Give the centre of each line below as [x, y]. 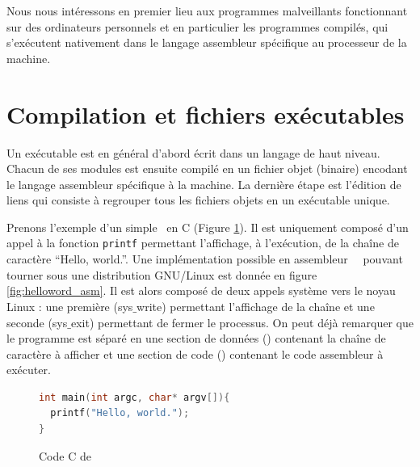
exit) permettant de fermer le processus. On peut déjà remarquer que [242, 322]
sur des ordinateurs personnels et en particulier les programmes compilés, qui [197, 26]
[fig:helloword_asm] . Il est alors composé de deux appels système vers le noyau [201, 290]
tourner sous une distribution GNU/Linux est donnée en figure [162, 274]
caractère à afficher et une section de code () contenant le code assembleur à [195, 353]
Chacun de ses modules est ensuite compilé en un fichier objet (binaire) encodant [207, 168]
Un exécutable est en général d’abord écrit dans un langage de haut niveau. [193, 152]
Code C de [65, 455]
